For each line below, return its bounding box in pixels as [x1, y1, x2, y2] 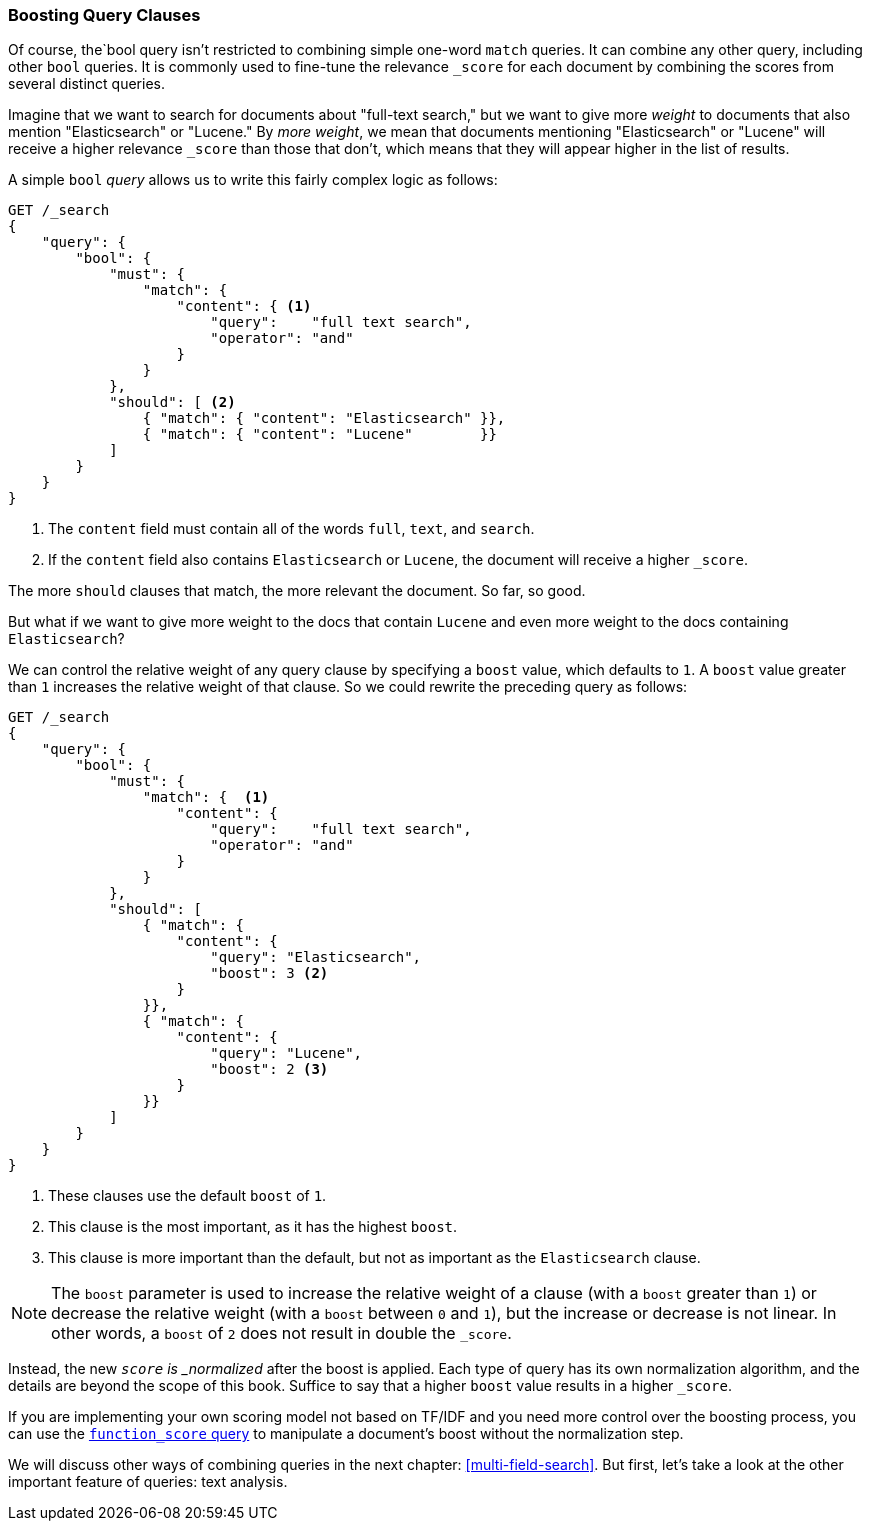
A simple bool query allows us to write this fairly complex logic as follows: [8, 171, 498, 189]
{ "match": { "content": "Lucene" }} [142, 426, 497, 443]
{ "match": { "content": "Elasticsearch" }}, [142, 410, 506, 427]
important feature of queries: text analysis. [8, 1473, 288, 1491]
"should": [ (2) [109, 394, 236, 411]
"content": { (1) [176, 298, 312, 315]
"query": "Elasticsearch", [210, 949, 422, 966]
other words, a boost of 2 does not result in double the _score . [51, 1323, 512, 1344]
